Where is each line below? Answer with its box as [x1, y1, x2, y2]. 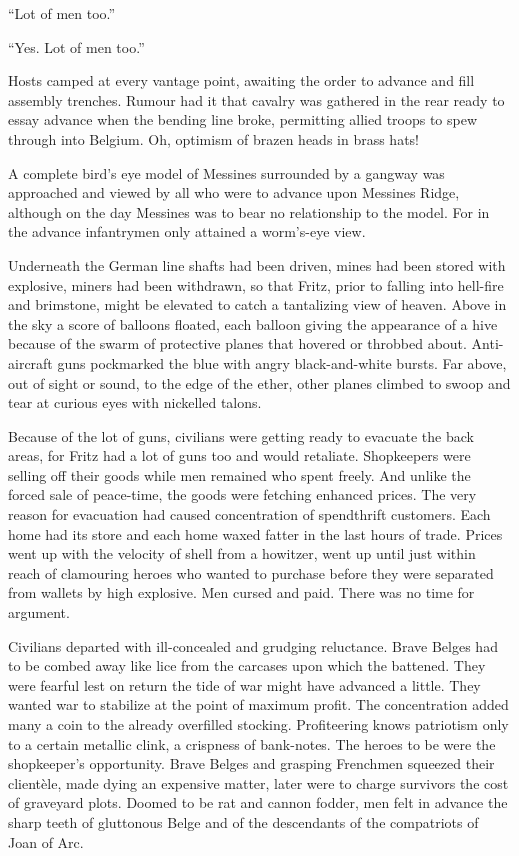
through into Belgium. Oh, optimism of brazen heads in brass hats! [8, 128, 419, 149]
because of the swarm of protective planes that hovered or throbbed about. [8, 333, 467, 354]
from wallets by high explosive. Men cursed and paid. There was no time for [8, 582, 475, 603]
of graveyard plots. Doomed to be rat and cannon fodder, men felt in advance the [8, 792, 508, 813]
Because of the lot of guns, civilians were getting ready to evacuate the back [8, 425, 474, 446]
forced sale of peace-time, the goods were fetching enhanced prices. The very [8, 484, 477, 505]
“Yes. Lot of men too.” [8, 36, 145, 57]
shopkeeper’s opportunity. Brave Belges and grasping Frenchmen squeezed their [8, 753, 495, 774]
